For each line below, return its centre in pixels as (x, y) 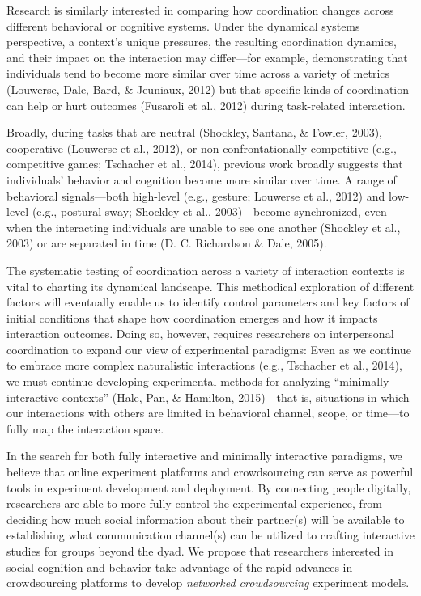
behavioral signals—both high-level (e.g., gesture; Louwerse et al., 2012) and (196, 195)
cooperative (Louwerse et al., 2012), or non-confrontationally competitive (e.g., (202, 148)
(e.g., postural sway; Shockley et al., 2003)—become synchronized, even (209, 211)
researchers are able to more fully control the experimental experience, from (195, 503)
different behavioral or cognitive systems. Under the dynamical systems (183, 25)
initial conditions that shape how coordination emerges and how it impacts (192, 317)
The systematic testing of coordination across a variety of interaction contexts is (206, 270)
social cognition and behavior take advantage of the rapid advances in (180, 566)
